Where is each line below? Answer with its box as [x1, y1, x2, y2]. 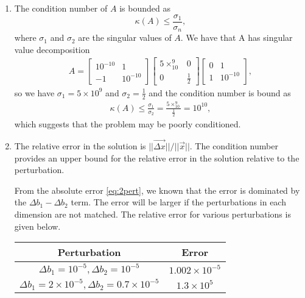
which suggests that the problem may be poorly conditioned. [14, 118, 241, 130]
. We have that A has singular [180, 31, 293, 44]
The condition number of [14, 2, 108, 14]
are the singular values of [78, 31, 172, 44]
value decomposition [14, 43, 90, 55]
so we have [14, 86, 55, 99]
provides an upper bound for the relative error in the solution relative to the [14, 151, 300, 164]
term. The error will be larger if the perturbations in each [71, 196, 286, 208]
